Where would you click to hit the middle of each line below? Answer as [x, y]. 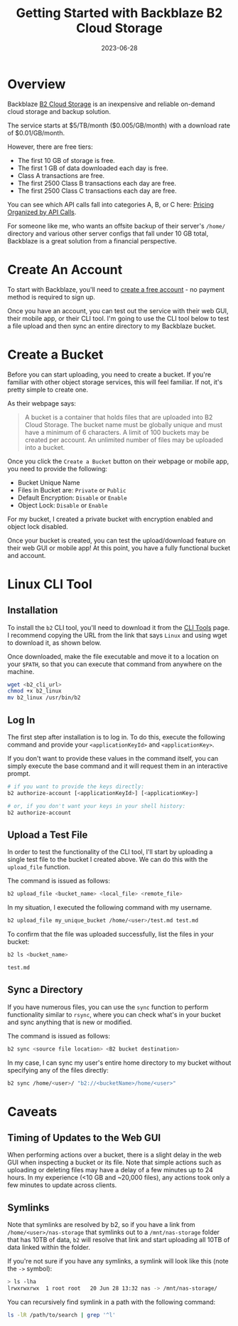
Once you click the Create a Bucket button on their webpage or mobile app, [118, 461]
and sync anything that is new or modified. [70, 1022]
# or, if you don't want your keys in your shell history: [97, 806]
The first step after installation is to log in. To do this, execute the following [116, 737]
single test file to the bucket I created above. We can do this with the [108, 860]
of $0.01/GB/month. [36, 132]
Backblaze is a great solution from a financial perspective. [92, 241]
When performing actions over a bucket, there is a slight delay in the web [114, 1155]
